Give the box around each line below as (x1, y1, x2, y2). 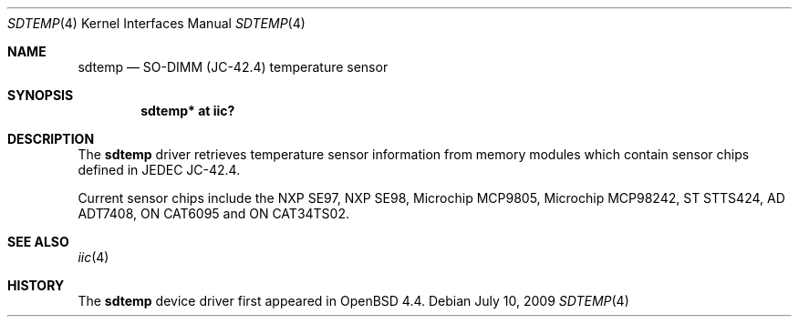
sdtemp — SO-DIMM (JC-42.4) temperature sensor (78, 59, 389, 75)
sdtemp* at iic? (140, 103, 235, 118)
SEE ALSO (7, 234, 69, 249)
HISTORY (7, 278, 65, 293)
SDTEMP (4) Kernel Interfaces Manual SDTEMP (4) (7, 15, 306, 31)
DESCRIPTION (7, 131, 95, 147)
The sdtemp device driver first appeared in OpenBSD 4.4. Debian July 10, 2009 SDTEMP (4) (78, 293, 629, 309)
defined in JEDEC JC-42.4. (78, 162, 241, 177)
